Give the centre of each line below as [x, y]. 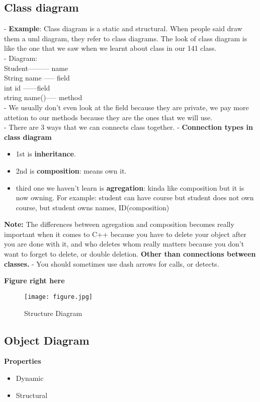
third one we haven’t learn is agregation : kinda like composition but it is [130, 187]
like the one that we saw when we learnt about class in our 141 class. [110, 48]
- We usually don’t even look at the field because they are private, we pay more [126, 107]
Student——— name [36, 68]
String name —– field [37, 78]
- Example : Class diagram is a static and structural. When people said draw [123, 28]
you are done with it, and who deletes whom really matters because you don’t [124, 244]
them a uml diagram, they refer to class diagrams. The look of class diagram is [126, 38]
